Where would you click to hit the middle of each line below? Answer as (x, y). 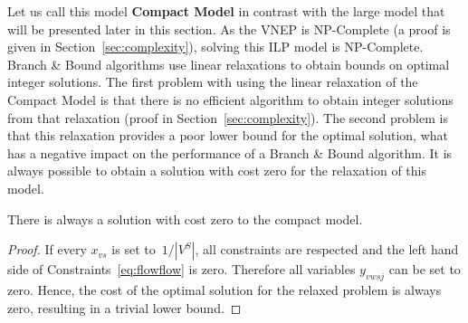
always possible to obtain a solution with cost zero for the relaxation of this (217, 171)
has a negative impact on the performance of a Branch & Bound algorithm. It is (230, 152)
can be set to (425, 269)
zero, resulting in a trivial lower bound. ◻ (124, 307)
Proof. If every (47, 249)
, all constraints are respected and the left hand (327, 249)
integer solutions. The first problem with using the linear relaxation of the (213, 82)
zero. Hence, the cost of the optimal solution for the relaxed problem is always (224, 289)
